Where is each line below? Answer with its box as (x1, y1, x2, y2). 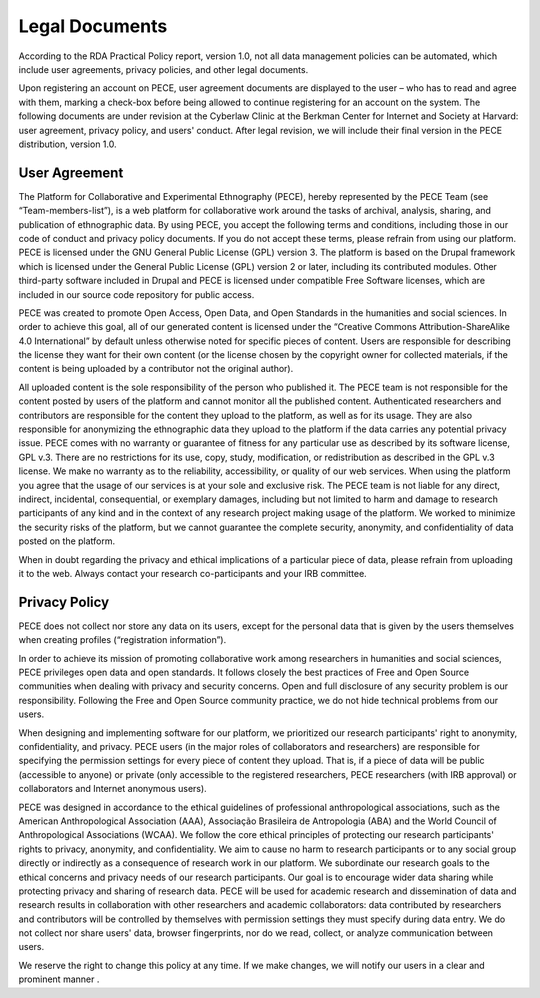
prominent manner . (18, 973, 100, 985)
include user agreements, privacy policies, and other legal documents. (18, 63, 309, 75)
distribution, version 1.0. (18, 138, 117, 150)
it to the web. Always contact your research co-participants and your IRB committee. (18, 567, 367, 579)
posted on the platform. (18, 535, 116, 547)
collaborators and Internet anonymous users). (18, 783, 207, 795)
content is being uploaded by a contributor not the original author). (18, 363, 294, 375)
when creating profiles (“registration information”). (18, 634, 227, 646)
